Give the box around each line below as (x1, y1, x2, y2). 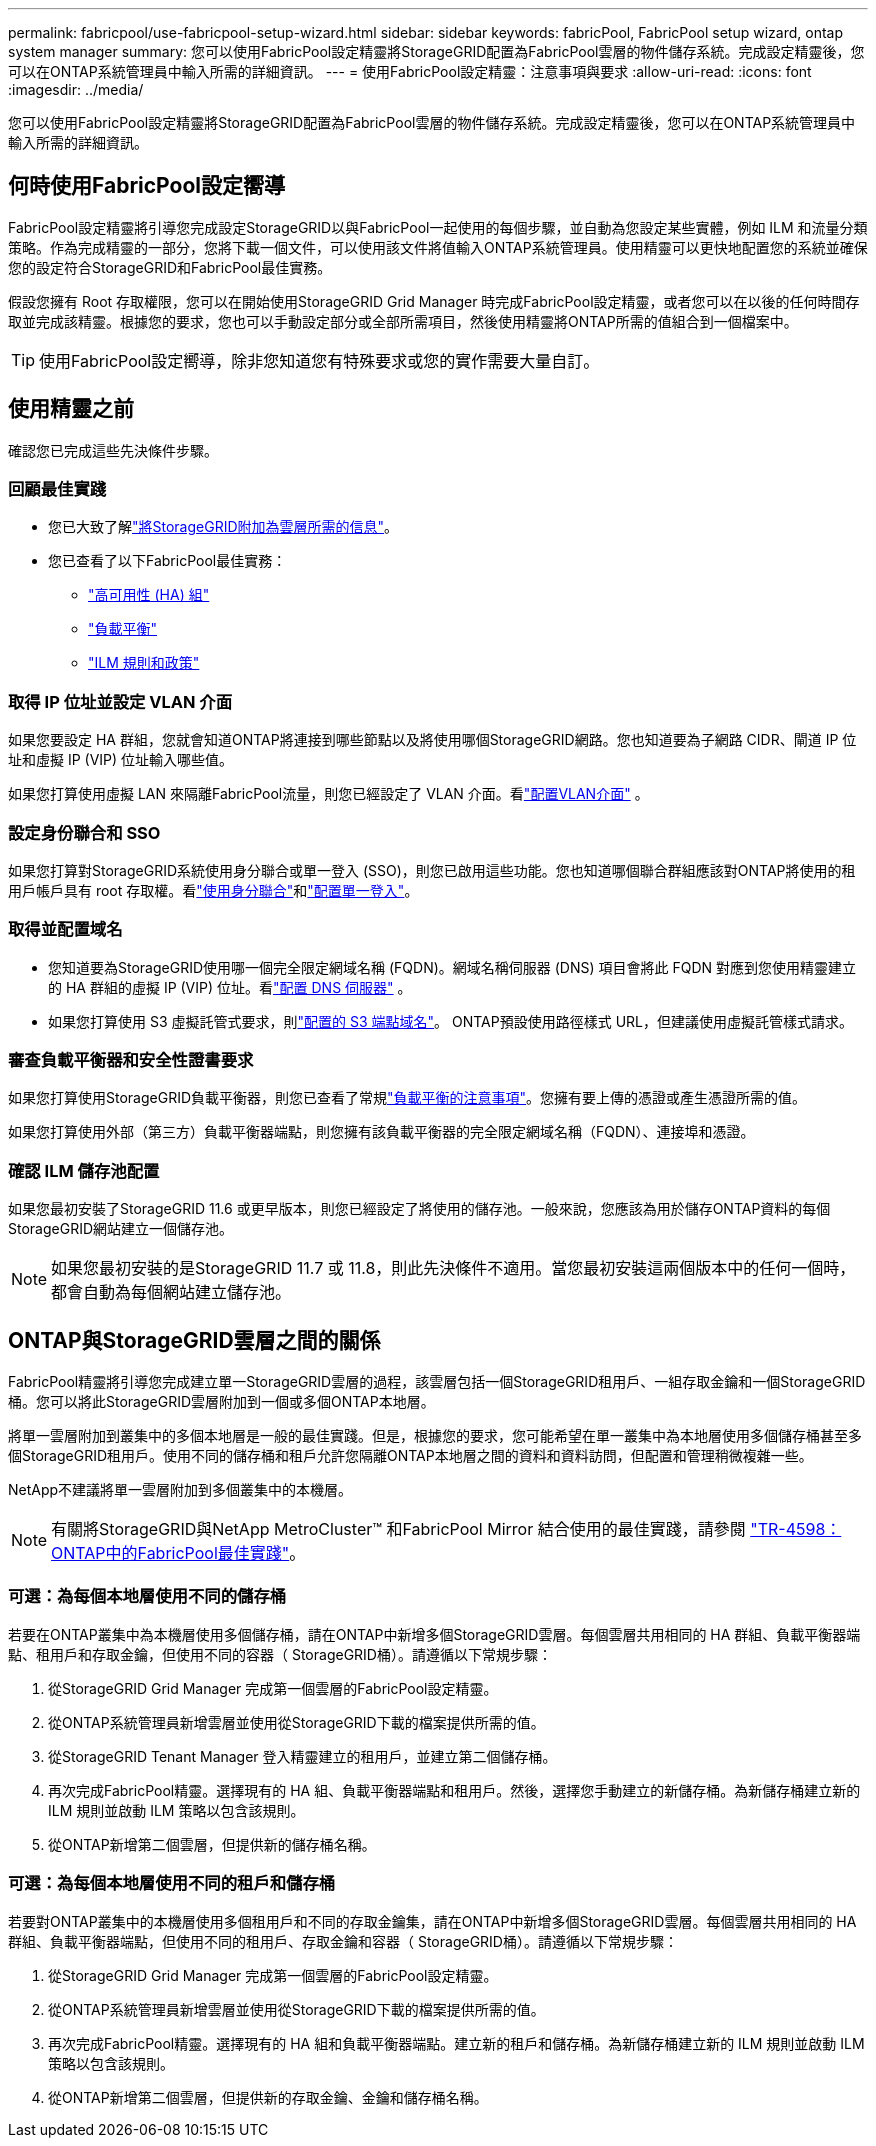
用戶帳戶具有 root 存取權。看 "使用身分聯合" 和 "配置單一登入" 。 (8, 881, 419, 899)
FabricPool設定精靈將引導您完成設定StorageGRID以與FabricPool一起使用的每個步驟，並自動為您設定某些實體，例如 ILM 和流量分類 (8, 218, 868, 236)
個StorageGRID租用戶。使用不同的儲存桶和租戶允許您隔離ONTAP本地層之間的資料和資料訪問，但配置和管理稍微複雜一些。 (8, 1447, 813, 1465)
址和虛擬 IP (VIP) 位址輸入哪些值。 (8, 751, 234, 769)
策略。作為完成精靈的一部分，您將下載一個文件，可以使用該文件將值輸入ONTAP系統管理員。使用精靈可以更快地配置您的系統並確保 (8, 238, 868, 256)
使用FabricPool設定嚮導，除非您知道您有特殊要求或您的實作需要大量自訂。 (39, 350, 600, 371)
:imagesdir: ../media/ (8, 81, 144, 98)
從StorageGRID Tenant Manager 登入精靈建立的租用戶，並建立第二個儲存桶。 (48, 1747, 557, 1765)
